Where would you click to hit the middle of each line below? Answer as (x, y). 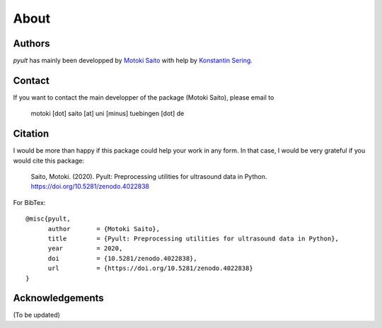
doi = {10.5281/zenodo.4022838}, (122, 258)
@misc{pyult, (48, 219)
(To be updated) (36, 315)
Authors (31, 43)
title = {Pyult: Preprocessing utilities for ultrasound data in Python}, (193, 239)
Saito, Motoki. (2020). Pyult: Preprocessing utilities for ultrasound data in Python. (149, 177)
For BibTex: (29, 202)
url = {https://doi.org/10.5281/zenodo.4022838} (151, 268)
